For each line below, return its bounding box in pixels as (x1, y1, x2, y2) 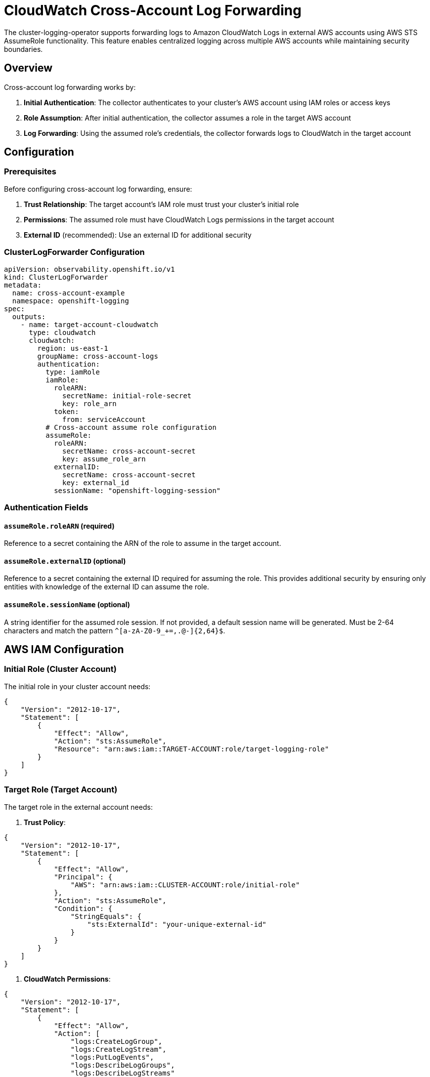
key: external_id (62, 478, 129, 487)
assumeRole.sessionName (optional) (4, 600, 130, 609)
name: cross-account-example (12, 289, 125, 297)
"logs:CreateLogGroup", (70, 1037, 163, 1045)
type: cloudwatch (29, 328, 96, 336)
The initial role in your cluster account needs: (4, 682, 151, 691)
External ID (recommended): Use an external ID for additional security (24, 230, 252, 239)
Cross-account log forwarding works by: (4, 83, 136, 91)
